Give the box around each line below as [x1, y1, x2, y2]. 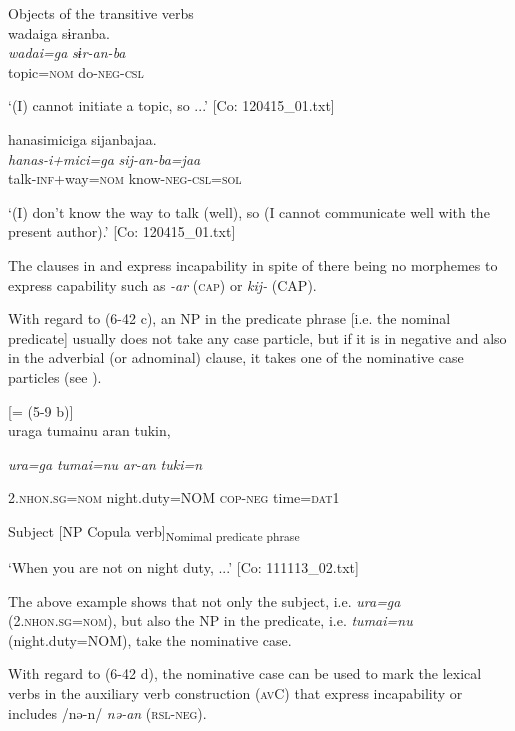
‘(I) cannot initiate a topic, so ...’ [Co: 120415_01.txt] [8, 95, 335, 116]
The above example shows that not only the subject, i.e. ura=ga [8, 590, 401, 611]
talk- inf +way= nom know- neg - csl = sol [8, 168, 242, 189]
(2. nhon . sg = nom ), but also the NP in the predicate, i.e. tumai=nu [8, 610, 413, 631]
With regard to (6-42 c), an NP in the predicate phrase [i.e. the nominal [8, 308, 451, 329]
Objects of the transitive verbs [8, 3, 194, 23]
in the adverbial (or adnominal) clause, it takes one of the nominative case [8, 347, 464, 368]
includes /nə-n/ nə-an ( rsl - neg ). [8, 702, 207, 723]
